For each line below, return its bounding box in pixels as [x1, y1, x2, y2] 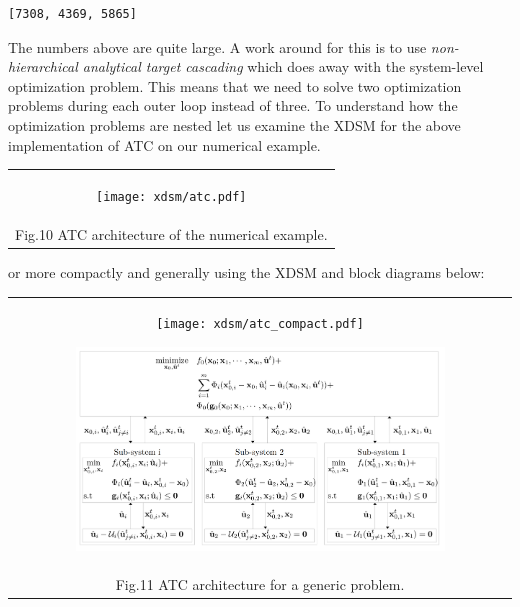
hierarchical [8, 56, 78, 77]
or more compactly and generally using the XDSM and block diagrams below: [8, 261, 485, 282]
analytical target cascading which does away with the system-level [82, 56, 484, 77]
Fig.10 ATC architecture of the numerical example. [15, 223, 328, 244]
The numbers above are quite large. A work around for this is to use [8, 36, 427, 57]
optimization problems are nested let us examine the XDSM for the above [8, 114, 461, 135]
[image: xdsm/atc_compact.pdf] [156, 317, 364, 332]
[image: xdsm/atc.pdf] [96, 189, 247, 204]
